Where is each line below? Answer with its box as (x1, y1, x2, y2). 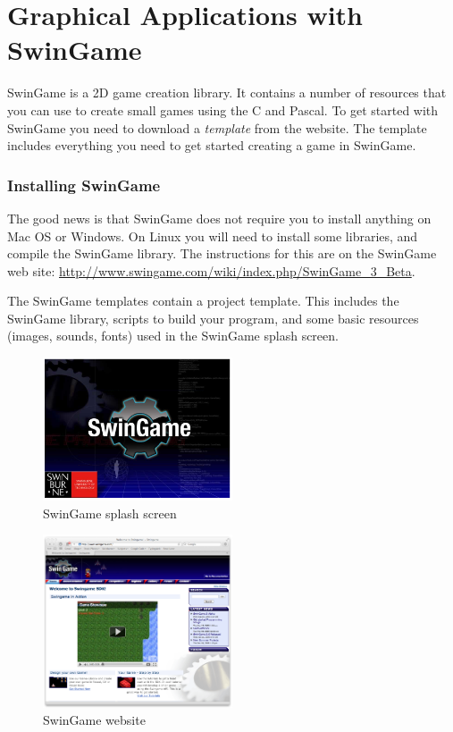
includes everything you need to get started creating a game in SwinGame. (7, 136, 416, 155)
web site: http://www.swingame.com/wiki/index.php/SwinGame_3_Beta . (7, 261, 415, 280)
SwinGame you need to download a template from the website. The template (7, 118, 427, 137)
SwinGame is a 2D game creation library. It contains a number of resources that (7, 83, 447, 102)
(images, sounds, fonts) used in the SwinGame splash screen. (7, 326, 339, 345)
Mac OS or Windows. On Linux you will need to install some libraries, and (7, 226, 418, 245)
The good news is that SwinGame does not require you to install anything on (7, 208, 432, 227)
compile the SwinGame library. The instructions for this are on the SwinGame (7, 244, 437, 263)
